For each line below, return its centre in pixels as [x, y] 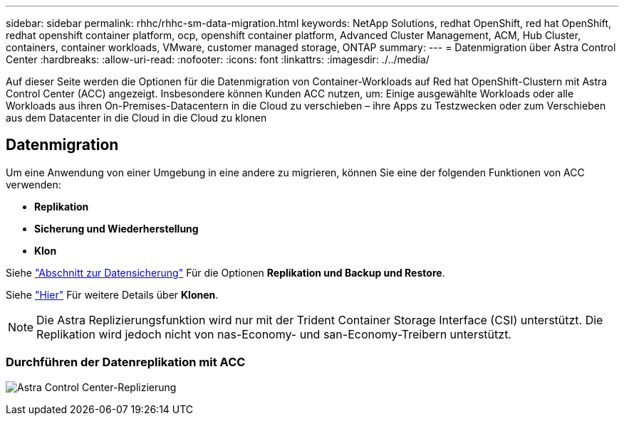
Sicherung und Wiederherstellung [116, 228]
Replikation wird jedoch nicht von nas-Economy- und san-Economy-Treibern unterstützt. [274, 334]
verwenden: [33, 184]
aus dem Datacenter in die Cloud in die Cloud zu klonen [136, 118]
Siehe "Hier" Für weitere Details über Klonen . [112, 294]
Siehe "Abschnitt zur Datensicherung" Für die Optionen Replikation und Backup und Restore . [225, 272]
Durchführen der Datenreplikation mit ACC [126, 362]
